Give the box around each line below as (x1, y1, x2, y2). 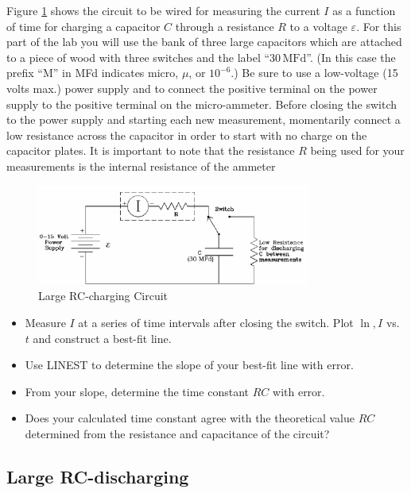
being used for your (310, 142, 405, 159)
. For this (356, 17, 401, 34)
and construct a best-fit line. (33, 329, 172, 346)
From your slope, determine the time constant (25, 383, 250, 399)
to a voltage (289, 17, 347, 34)
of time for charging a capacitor (6, 17, 161, 34)
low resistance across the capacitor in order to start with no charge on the (6, 126, 367, 143)
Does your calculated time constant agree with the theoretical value (25, 410, 355, 426)
